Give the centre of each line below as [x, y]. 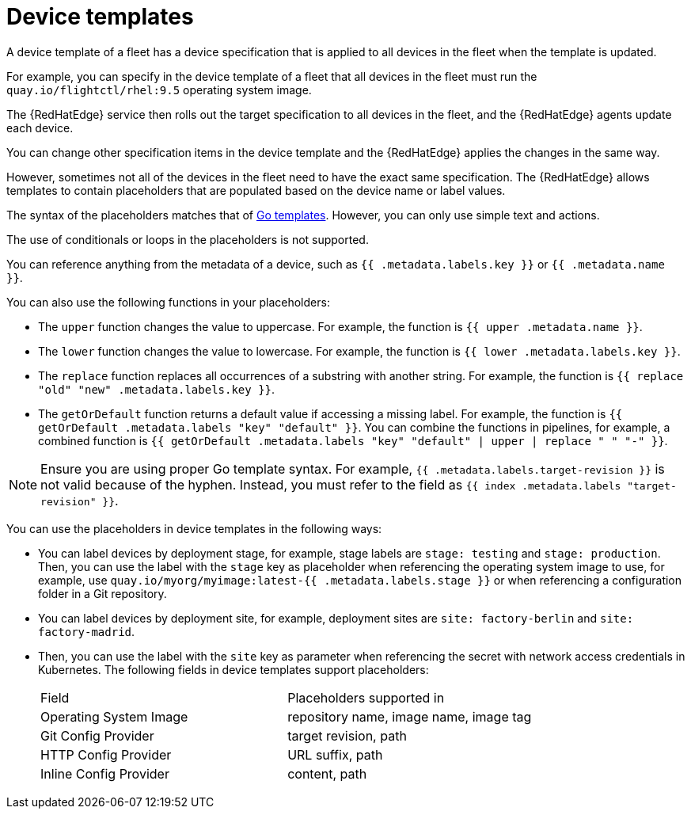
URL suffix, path [335, 754]
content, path [327, 773]
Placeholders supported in [366, 697]
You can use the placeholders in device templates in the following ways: [194, 528]
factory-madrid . [87, 631]
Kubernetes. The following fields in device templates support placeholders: [233, 669]
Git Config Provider [97, 735]
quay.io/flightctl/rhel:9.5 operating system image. [159, 89]
